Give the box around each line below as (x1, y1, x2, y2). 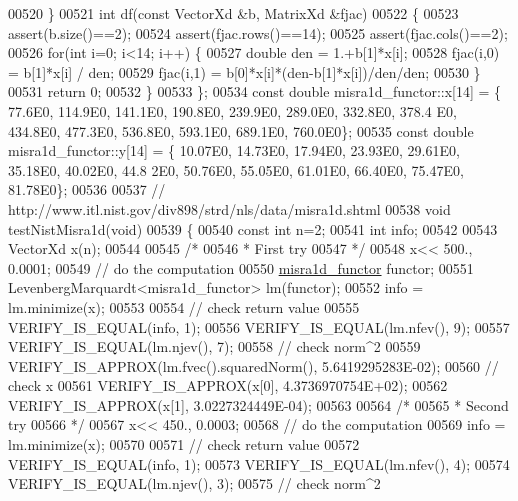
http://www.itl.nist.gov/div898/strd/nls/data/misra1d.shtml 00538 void (8, 198, 451, 219)
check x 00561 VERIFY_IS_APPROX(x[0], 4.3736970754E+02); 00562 (8, 375, 448, 396)
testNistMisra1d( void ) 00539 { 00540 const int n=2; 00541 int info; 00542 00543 (8, 218, 498, 239)
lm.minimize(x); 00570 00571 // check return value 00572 (8, 434, 360, 455)
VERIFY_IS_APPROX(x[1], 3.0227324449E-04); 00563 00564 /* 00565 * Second (8, 394, 509, 415)
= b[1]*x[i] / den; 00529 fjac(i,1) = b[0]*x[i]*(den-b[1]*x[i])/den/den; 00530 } (8, 61, 481, 82)
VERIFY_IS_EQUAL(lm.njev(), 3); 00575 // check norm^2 (8, 473, 381, 494)
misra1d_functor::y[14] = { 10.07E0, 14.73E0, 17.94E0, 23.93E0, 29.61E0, (8, 140, 460, 161)
